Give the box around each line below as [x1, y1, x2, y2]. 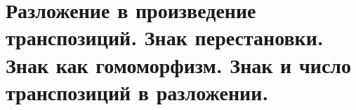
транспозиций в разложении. [6, 77, 269, 106]
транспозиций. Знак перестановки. [6, 23, 324, 52]
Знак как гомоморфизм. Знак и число [6, 50, 352, 79]
